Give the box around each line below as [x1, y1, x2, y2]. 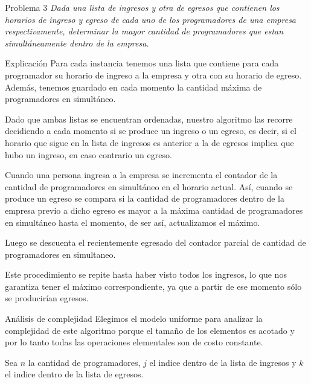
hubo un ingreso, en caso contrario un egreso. [5, 148, 172, 161]
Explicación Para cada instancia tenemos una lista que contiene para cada [5, 57, 279, 69]
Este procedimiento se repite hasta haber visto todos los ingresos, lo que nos [5, 268, 287, 281]
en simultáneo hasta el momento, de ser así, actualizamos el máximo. [5, 216, 260, 228]
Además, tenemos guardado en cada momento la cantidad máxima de [5, 80, 262, 93]
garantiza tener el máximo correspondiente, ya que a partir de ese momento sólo [5, 280, 302, 292]
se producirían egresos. [5, 292, 89, 304]
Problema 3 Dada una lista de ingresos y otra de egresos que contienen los [5, 1, 280, 13]
